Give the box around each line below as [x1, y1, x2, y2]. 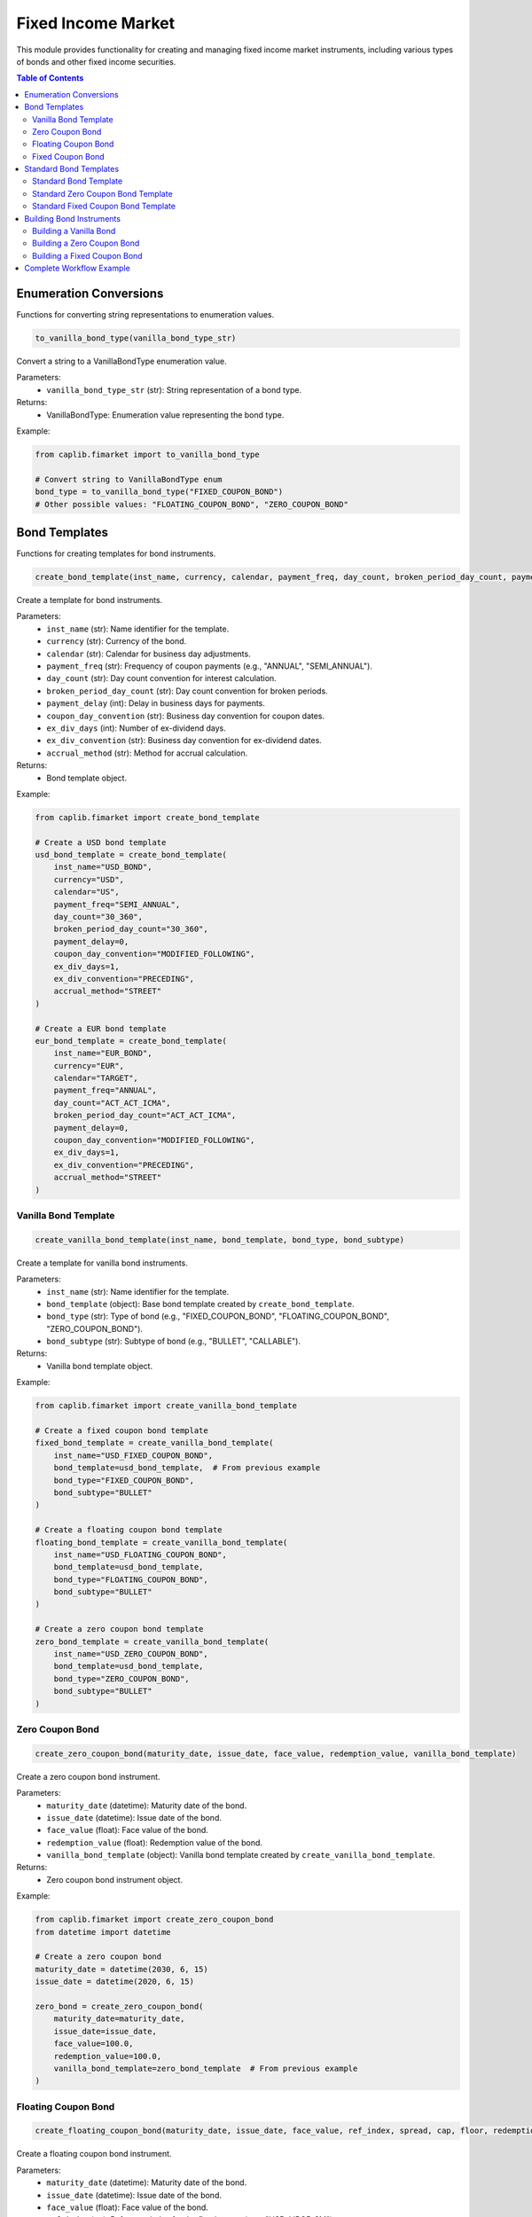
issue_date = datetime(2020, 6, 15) [35, 1977, 195, 1986]
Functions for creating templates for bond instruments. [16, 548, 216, 559]
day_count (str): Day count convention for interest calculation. [46, 673, 277, 684]
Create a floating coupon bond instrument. [16, 2149, 172, 2159]
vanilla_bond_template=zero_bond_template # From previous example [53, 2063, 358, 2073]
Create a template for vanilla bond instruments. [16, 1257, 188, 1268]
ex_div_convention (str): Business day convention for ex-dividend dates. [46, 735, 323, 746]
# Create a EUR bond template [35, 1023, 167, 1033]
